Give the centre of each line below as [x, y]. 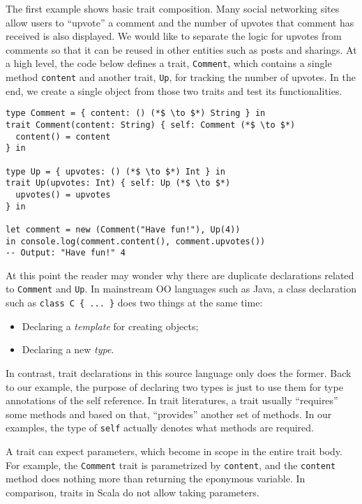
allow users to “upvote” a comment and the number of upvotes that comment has [180, 22]
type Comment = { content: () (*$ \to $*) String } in [136, 113]
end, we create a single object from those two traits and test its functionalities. [174, 90]
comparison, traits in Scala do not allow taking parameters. [133, 492]
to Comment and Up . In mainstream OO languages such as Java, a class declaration [181, 289]
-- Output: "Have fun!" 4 [66, 253]
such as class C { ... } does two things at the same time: [134, 303]
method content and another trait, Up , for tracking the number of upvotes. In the [181, 77]
